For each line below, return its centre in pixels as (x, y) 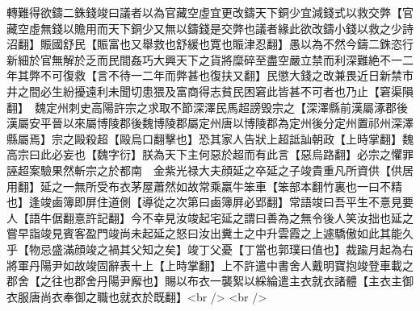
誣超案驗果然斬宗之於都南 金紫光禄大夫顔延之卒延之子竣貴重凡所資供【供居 (210, 170)
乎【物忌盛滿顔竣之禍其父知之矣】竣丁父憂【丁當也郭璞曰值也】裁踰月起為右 (210, 249)
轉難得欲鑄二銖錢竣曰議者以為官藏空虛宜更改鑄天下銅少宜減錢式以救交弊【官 (210, 12)
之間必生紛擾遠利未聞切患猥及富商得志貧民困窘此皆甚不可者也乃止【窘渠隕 (215, 91)
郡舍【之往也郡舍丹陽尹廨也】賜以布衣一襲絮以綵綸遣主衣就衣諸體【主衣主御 (210, 281)
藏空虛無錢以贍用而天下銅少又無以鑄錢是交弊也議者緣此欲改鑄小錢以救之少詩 (210, 28)
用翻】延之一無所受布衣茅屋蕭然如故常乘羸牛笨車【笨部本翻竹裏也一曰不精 (204, 186)
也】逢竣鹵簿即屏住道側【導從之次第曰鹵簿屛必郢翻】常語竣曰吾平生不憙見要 (210, 202)
